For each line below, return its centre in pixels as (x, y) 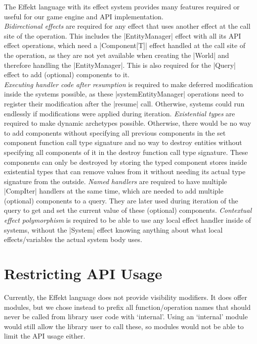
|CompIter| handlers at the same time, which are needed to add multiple (114, 191)
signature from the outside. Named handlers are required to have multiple (116, 181)
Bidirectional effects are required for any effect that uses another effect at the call (127, 26)
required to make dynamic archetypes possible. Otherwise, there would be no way (128, 123)
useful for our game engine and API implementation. (84, 16)
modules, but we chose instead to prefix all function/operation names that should (128, 307)
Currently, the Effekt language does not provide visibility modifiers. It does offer (126, 297)
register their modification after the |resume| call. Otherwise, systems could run (124, 103)
